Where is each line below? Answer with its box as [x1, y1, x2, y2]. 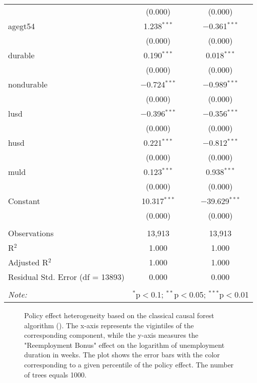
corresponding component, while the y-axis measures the [24, 330, 199, 340]
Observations [8, 227, 54, 239]
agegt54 [8, 20, 35, 32]
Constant [8, 195, 40, 207]
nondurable [8, 78, 48, 90]
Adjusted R [8, 256, 48, 268]
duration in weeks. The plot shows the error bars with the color [24, 349, 220, 360]
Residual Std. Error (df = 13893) [8, 271, 125, 282]
